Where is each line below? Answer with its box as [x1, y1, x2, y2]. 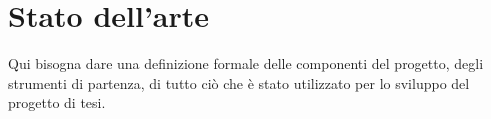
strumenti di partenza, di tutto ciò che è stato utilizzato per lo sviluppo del [8, 72, 470, 93]
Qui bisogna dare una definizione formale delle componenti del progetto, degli [8, 53, 484, 74]
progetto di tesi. [8, 92, 106, 113]
